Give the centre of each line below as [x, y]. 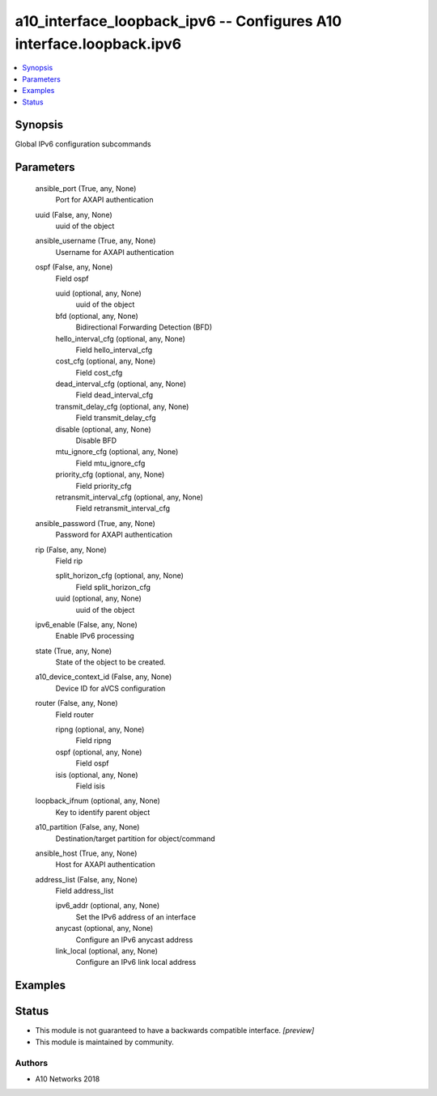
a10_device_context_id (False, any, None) [104, 677]
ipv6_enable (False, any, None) [86, 624]
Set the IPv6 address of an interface [136, 917]
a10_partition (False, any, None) [87, 827]
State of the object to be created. [110, 662]
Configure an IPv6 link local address [136, 962]
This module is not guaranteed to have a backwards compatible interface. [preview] [175, 1030]
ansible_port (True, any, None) [86, 188]
